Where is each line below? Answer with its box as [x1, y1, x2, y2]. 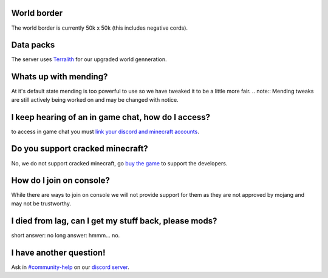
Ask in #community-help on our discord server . [11, 263, 129, 271]
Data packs [11, 40, 55, 50]
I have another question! [11, 247, 106, 257]
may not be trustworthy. [11, 200, 71, 207]
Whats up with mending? [11, 71, 108, 82]
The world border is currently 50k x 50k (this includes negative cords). [11, 24, 188, 31]
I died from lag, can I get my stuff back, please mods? [11, 216, 217, 226]
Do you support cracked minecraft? [11, 144, 148, 154]
